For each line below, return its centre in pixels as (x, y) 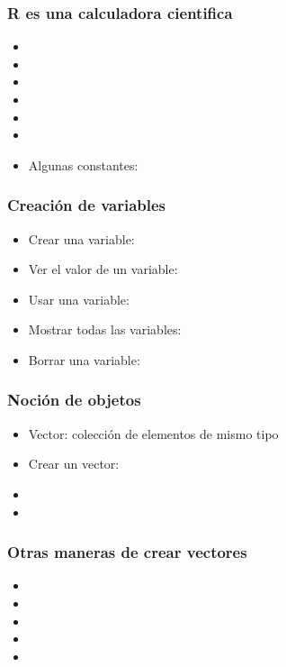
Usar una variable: (79, 299)
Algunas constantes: (83, 164)
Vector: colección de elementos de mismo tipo (153, 433)
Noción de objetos (74, 400)
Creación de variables (87, 205)
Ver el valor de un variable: (103, 269)
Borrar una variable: (84, 359)
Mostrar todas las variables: (105, 329)
